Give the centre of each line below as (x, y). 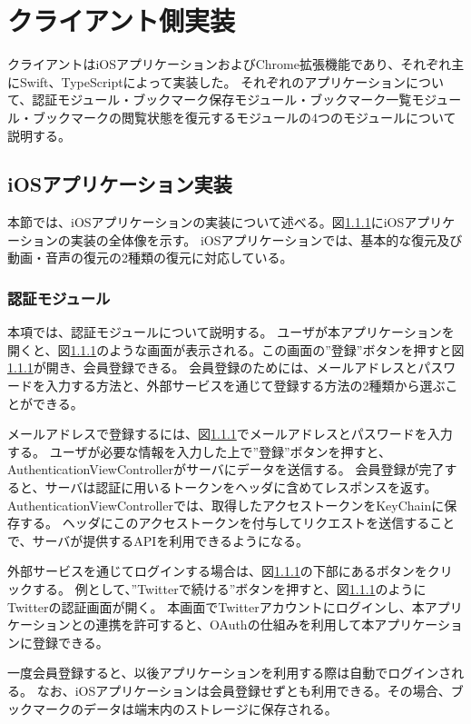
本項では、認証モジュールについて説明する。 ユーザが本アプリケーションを (231, 332)
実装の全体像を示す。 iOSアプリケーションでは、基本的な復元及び (266, 239)
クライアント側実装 (121, 20)
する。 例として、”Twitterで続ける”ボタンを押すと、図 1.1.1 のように (229, 589)
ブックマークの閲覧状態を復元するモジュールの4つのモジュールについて (244, 117)
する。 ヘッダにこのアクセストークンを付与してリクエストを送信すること (237, 523)
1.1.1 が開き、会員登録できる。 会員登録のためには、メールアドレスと (213, 367)
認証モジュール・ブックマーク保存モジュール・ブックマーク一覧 (222, 99)
